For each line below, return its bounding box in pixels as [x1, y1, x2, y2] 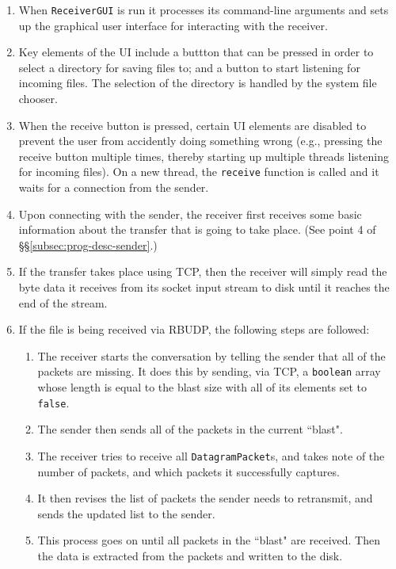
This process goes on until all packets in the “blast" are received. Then [37, 532, 380, 548]
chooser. [18, 90, 58, 107]
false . [37, 394, 70, 411]
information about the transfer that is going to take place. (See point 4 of [18, 221, 376, 238]
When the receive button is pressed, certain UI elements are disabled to [18, 116, 367, 133]
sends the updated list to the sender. [37, 505, 215, 521]
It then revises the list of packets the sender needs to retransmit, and [37, 490, 373, 506]
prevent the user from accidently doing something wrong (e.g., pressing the [18, 132, 383, 149]
